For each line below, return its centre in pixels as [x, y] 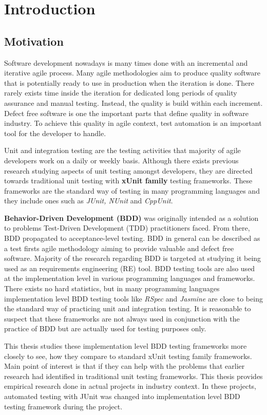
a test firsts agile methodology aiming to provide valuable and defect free [119, 248]
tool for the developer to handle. [55, 133]
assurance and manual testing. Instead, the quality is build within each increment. [133, 102]
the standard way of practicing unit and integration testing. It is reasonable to [128, 308]
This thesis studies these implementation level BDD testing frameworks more [126, 346]
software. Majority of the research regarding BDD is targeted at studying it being [133, 258]
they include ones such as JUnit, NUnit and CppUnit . [89, 201]
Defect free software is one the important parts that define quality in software [126, 113]
